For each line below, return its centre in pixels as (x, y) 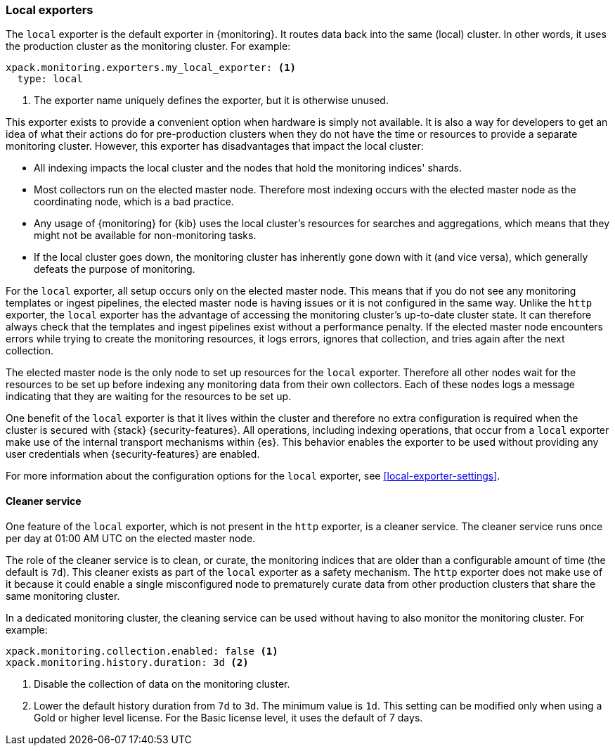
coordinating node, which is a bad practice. (134, 202)
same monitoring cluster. (63, 596)
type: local (50, 79)
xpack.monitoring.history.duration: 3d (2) (127, 662)
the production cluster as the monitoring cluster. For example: (148, 46)
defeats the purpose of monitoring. (115, 269)
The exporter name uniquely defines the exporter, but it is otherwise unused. (211, 101)
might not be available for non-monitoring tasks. (145, 236)
